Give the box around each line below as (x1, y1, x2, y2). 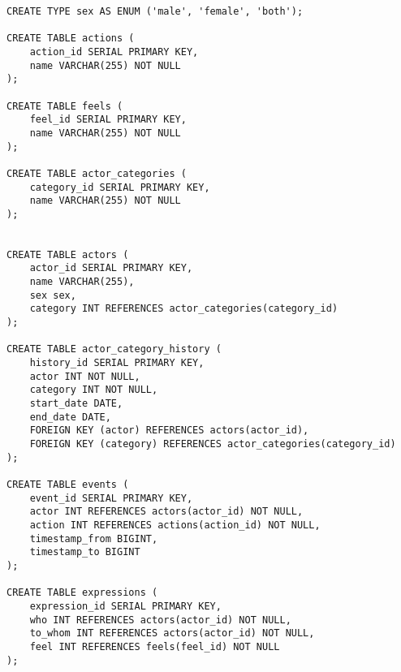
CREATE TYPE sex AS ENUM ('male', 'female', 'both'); (6, 6, 304, 17)
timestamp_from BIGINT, (29, 532, 158, 545)
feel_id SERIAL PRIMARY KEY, (29, 114, 187, 126)
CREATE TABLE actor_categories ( (6, 167, 187, 179)
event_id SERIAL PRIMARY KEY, (29, 492, 193, 504)
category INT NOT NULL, (29, 384, 158, 396)
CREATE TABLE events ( (6, 478, 129, 490)
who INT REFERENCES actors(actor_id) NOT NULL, (29, 614, 291, 626)
